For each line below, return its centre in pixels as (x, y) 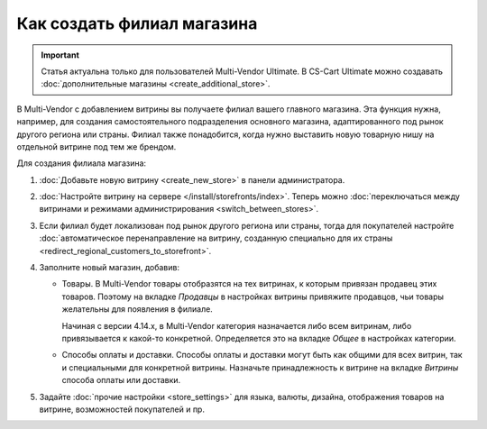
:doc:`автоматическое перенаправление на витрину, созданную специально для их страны (216, 238)
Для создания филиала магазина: (82, 163)
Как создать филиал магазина (137, 23)
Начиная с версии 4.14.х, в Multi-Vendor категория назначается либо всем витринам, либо (237, 325)
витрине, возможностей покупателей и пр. (122, 409)
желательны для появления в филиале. (138, 309)
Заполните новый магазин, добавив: (110, 268)
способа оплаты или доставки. (121, 380)
